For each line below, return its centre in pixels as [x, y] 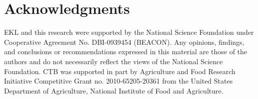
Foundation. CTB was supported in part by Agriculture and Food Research [120, 71]
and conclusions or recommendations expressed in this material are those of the [126, 51]
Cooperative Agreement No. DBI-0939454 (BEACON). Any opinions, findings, [124, 42]
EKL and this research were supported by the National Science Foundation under [129, 32]
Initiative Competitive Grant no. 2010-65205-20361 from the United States [118, 81]
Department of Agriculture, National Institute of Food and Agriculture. [114, 90]
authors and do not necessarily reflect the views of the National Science [113, 61]
